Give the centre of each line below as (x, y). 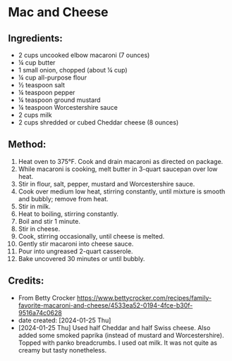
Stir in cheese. (39, 229)
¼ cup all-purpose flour (53, 77)
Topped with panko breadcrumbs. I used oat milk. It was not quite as (118, 343)
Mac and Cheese (58, 12)
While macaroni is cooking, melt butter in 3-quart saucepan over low (118, 169)
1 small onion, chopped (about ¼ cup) (73, 70)
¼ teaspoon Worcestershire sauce (68, 107)
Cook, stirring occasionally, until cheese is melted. (91, 236)
